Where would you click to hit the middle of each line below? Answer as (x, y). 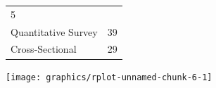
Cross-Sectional (44, 49)
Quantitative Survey (54, 31)
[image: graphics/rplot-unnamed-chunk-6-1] (109, 77)
